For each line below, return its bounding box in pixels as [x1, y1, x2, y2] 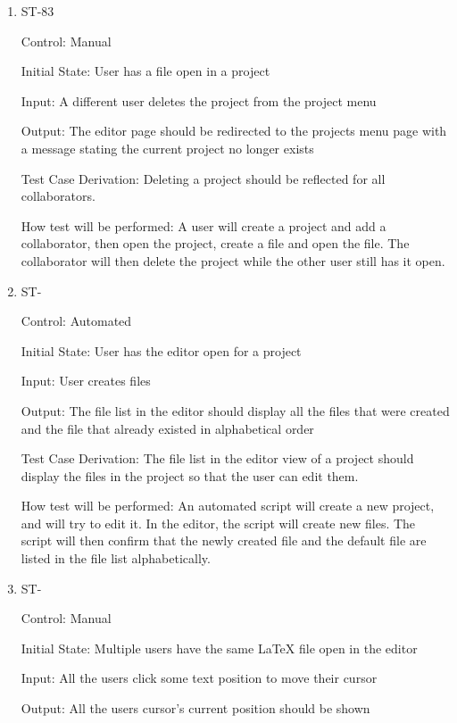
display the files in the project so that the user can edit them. [21, 466, 359, 485]
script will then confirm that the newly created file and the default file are [21, 531, 427, 550]
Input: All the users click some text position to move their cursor [21, 669, 378, 687]
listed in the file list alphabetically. [21, 549, 211, 568]
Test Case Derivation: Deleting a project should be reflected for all [21, 169, 386, 187]
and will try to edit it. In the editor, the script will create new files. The [21, 513, 416, 532]
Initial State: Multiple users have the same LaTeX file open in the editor [21, 638, 418, 657]
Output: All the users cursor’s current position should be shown [21, 699, 370, 718]
